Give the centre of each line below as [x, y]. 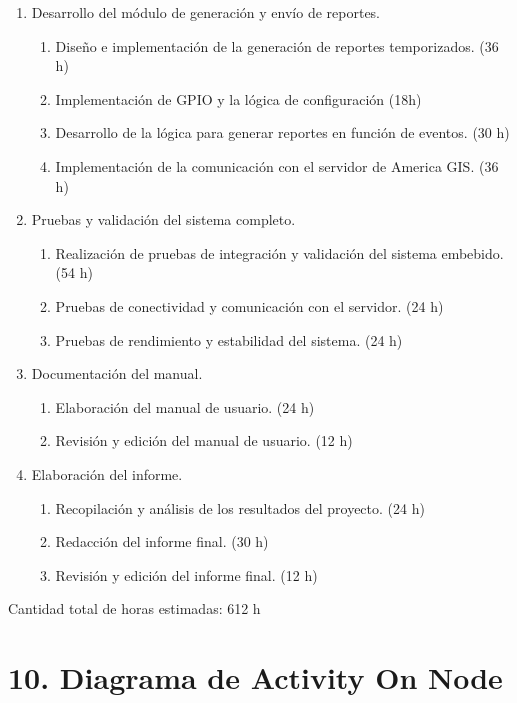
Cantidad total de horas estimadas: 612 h [134, 608]
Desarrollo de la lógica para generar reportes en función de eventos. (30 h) [282, 132]
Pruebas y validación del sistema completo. [163, 219]
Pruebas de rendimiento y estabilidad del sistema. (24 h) [229, 339]
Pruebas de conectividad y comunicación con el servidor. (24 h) [249, 305]
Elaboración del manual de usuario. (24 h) [185, 406]
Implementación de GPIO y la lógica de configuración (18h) [238, 98]
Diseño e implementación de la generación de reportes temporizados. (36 [277, 45]
